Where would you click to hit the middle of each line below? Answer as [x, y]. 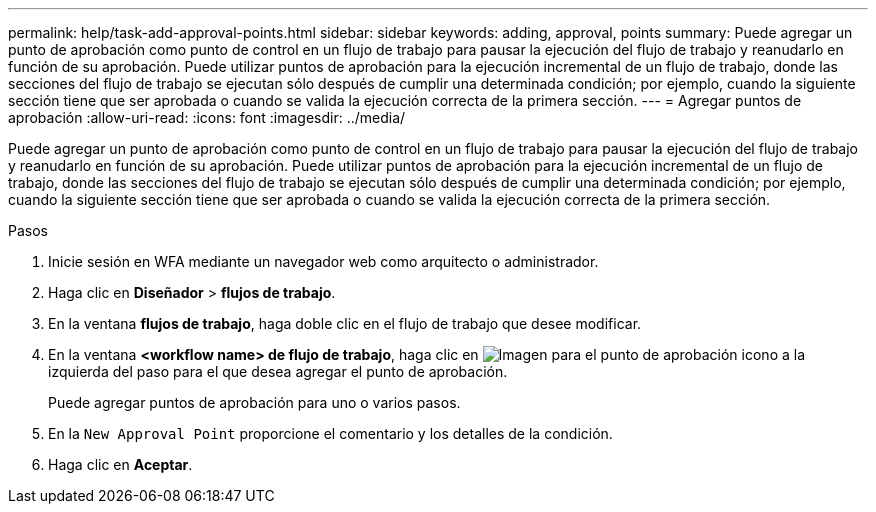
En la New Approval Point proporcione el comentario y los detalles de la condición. [330, 433]
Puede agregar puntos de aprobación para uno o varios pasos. [254, 402]
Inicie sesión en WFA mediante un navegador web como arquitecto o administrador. [323, 261]
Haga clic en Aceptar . [120, 464]
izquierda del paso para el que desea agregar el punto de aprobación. [278, 371]
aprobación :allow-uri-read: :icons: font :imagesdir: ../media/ [207, 117]
